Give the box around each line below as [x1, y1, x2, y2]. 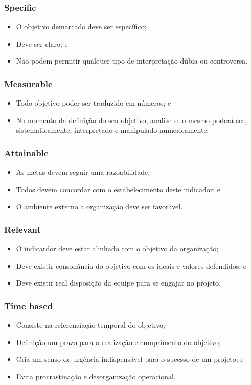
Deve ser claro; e [16, 38, 68, 49]
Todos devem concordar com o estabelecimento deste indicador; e [16, 184, 221, 194]
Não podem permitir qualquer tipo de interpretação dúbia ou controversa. [16, 55, 248, 66]
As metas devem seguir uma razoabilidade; [16, 167, 150, 177]
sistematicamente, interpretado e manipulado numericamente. [16, 125, 209, 135]
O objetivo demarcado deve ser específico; [16, 21, 147, 32]
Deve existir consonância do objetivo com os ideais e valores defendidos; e [16, 260, 247, 271]
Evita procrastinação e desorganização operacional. [16, 371, 176, 381]
